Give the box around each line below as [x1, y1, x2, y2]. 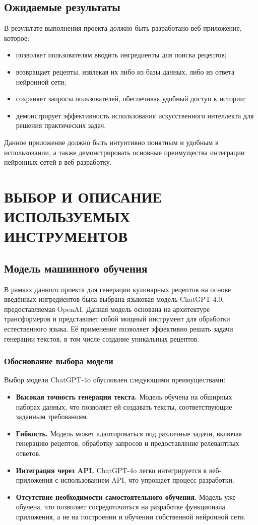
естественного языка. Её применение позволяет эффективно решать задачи [4, 323, 233, 334]
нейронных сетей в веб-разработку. [4, 157, 112, 167]
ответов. [16, 448, 41, 458]
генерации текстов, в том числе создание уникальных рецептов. [4, 333, 200, 344]
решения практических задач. [16, 120, 106, 130]
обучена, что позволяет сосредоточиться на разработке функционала [16, 501, 225, 512]
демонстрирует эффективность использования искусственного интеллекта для [16, 110, 254, 120]
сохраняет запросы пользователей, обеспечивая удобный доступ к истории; [16, 93, 246, 104]
